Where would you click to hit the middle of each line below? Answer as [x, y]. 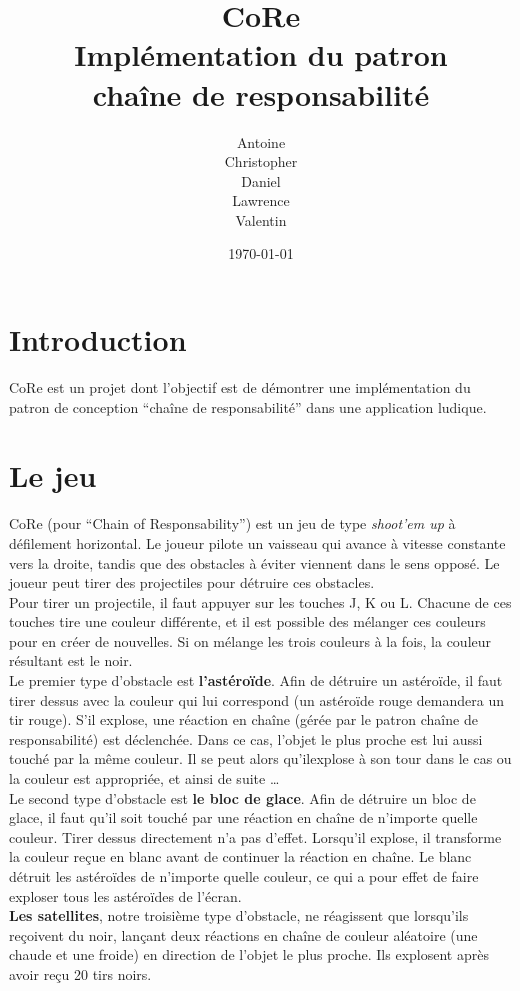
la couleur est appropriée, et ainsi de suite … [144, 778]
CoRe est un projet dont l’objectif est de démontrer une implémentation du [240, 387]
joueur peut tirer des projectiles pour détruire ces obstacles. [192, 582]
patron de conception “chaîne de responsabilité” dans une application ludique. [248, 406]
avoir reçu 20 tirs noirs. [80, 973]
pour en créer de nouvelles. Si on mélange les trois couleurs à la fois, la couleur [250, 640]
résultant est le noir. [71, 660]
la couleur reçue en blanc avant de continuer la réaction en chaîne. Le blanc [240, 856]
